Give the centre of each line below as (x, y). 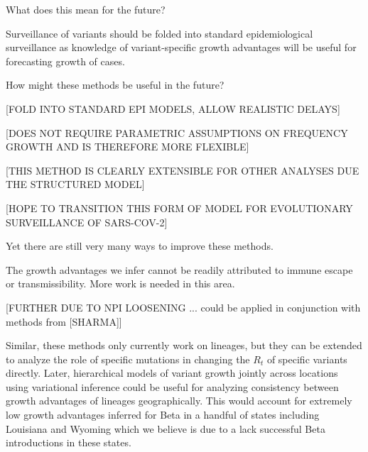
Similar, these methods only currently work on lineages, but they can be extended (184, 345)
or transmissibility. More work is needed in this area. (120, 283)
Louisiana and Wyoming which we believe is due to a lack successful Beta (166, 428)
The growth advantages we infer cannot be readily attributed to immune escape (179, 269)
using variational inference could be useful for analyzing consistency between (172, 386)
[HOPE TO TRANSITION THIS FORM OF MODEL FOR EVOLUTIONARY (179, 208)
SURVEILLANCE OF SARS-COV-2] (87, 222)
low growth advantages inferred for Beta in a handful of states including (163, 415)
